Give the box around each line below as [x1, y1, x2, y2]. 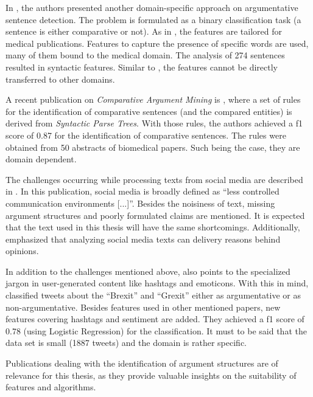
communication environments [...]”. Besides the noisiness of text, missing [5, 196, 275, 209]
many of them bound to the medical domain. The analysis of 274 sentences [5, 49, 285, 61]
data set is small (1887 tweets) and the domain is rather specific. [5, 336, 247, 349]
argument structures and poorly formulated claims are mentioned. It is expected [5, 209, 305, 221]
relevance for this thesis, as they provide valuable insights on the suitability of [5, 368, 297, 381]
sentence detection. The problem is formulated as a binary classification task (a [5, 13, 301, 26]
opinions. [5, 244, 39, 257]
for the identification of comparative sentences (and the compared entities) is [5, 105, 292, 117]
